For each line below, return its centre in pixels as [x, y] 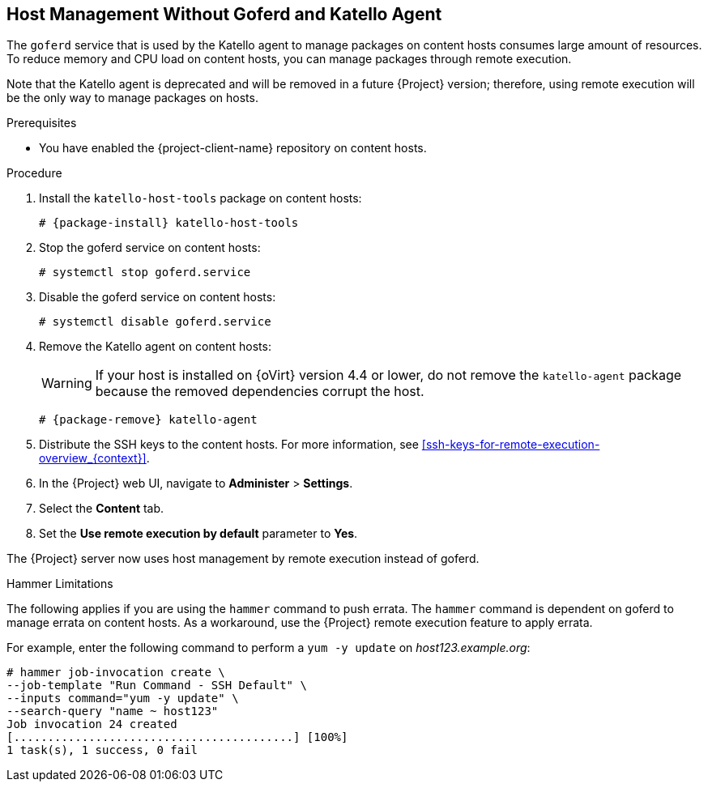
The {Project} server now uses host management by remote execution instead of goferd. [243, 559]
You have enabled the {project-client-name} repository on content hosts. [233, 148]
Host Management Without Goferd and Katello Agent [224, 14]
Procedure [34, 173]
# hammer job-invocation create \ [116, 673]
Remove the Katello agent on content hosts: [155, 347]
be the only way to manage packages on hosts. [132, 98]
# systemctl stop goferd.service [145, 273]
